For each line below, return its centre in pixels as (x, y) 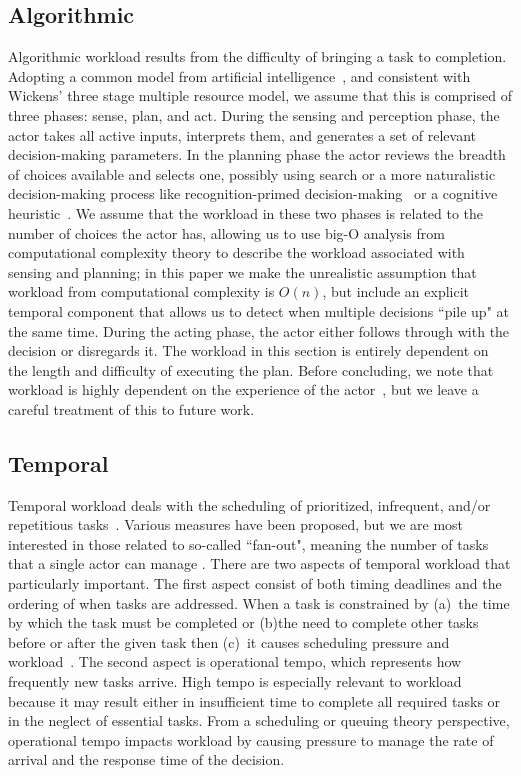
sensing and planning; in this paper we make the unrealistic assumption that (242, 271)
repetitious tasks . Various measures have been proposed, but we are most (236, 524)
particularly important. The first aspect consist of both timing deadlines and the (255, 583)
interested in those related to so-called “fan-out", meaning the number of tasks (248, 543)
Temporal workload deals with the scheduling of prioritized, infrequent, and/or (249, 504)
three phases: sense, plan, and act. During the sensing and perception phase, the (254, 114)
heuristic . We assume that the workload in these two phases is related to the (246, 212)
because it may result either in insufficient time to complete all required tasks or (254, 700)
